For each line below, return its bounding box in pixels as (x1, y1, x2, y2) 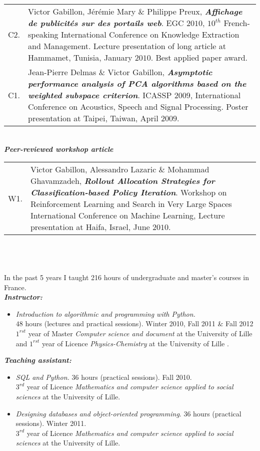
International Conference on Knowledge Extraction (60, 29, 239, 40)
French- (223, 17, 250, 29)
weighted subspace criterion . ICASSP (28, 89, 172, 101)
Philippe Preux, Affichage (147, 6, 242, 17)
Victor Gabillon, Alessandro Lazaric (30, 163, 156, 175)
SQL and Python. (15, 371, 69, 382)
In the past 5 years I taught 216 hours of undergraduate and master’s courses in (4, 272, 249, 282)
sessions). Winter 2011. (15, 418, 86, 428)
